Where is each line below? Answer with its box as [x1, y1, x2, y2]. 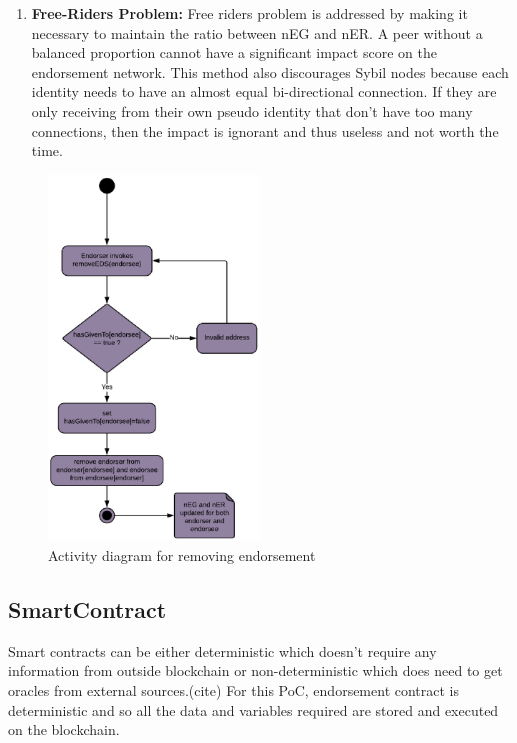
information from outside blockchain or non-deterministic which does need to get [8, 660, 503, 681]
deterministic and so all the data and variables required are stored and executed [8, 699, 499, 720]
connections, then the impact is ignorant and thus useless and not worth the [31, 120, 499, 141]
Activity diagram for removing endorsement [48, 545, 316, 566]
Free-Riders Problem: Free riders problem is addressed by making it [31, 3, 468, 23]
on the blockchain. [8, 719, 120, 740]
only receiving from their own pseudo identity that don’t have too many [31, 100, 473, 121]
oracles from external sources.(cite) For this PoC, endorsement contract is [8, 680, 460, 701]
